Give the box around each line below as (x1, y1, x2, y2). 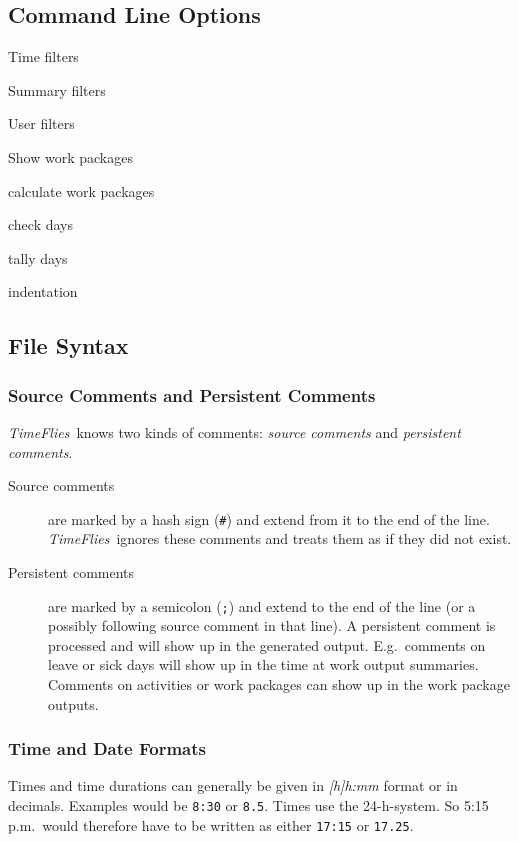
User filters (8, 113, 75, 134)
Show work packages (8, 146, 133, 167)
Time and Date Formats (8, 736, 206, 761)
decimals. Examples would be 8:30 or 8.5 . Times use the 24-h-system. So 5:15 (8, 795, 489, 816)
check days (8, 214, 74, 235)
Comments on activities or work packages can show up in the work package (48, 674, 510, 695)
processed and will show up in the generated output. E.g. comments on (48, 634, 486, 655)
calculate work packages (8, 180, 155, 201)
